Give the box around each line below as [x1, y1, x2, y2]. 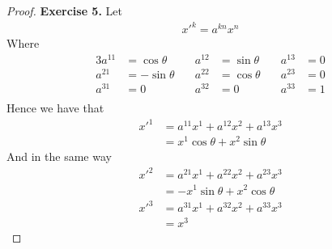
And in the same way [6, 148, 112, 165]
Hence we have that [6, 99, 104, 116]
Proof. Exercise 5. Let [6, 2, 122, 19]
